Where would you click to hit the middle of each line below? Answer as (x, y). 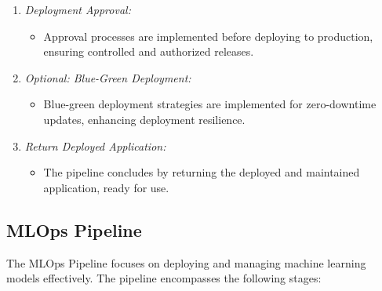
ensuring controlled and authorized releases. (149, 51)
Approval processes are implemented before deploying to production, (208, 36)
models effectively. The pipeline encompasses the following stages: (164, 278)
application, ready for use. (106, 187)
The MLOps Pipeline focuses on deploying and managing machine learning (186, 262)
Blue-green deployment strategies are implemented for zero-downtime (210, 104)
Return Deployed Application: (95, 145)
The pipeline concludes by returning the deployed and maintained (202, 172)
